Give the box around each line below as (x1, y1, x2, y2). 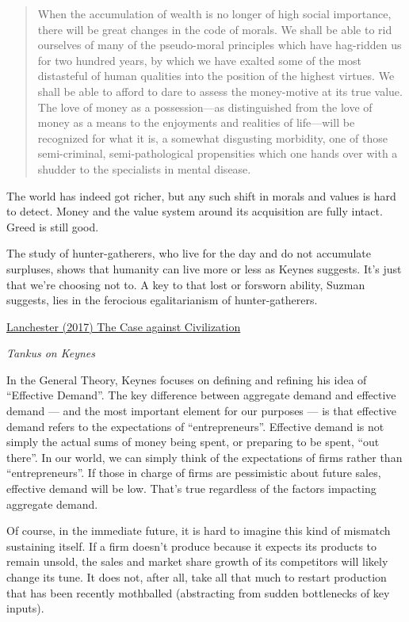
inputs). (6, 600, 44, 616)
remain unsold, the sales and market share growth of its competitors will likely (6, 553, 388, 570)
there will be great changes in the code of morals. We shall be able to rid (37, 21, 392, 37)
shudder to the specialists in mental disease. (37, 160, 251, 177)
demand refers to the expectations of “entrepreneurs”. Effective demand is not (6, 418, 384, 434)
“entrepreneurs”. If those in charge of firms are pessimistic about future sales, (6, 464, 381, 481)
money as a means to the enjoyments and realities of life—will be (37, 114, 355, 131)
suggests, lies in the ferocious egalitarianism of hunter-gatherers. (6, 292, 318, 308)
